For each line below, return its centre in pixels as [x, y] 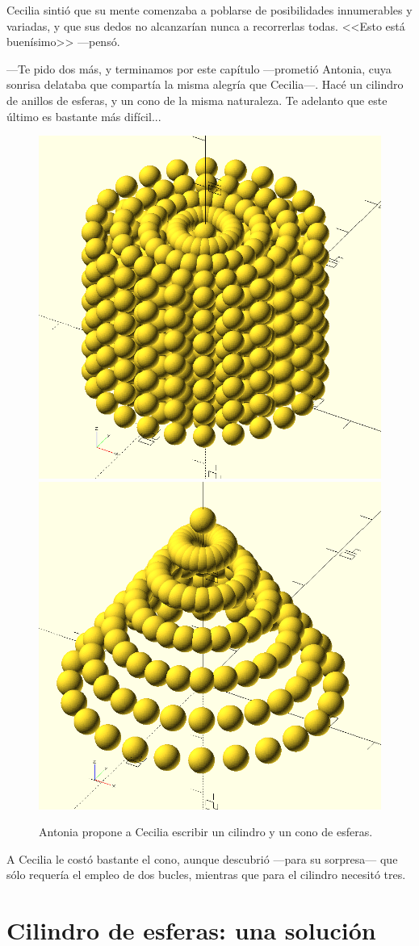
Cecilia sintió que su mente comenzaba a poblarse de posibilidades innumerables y [209, 10]
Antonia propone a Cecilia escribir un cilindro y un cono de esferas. [206, 832]
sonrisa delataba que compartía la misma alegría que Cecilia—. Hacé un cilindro [205, 84]
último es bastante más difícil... [84, 116]
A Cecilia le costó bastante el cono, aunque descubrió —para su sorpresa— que [202, 858]
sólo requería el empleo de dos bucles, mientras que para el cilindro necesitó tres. [206, 875]
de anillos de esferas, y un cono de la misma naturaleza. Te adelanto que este [197, 100]
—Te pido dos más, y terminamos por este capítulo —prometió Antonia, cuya [199, 68]
